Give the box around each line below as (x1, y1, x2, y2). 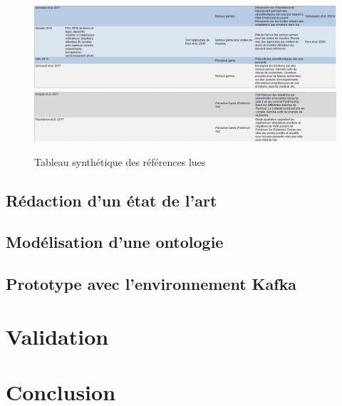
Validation (6, 321, 109, 350)
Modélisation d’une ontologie (6, 231, 224, 253)
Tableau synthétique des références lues (34, 154, 206, 169)
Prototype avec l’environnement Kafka (6, 273, 297, 295)
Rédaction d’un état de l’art (6, 189, 217, 211)
